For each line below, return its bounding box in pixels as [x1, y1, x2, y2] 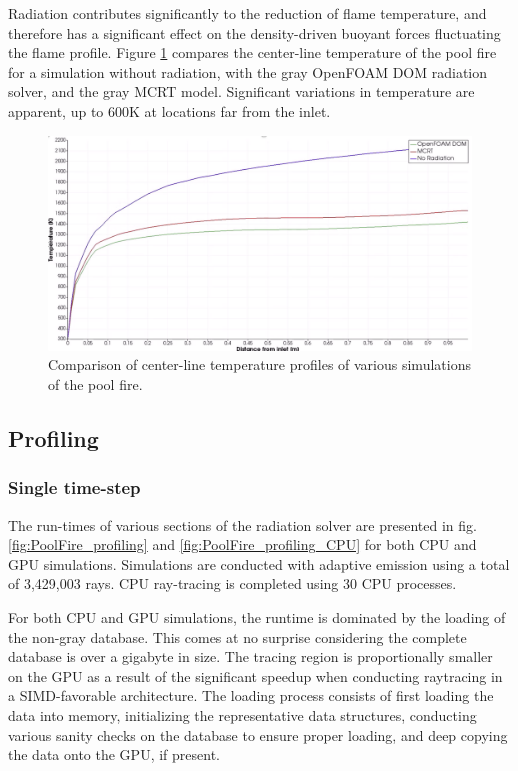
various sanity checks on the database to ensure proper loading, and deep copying [8, 724, 508, 745]
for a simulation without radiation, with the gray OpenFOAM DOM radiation [8, 61, 488, 82]
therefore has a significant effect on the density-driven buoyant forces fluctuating [8, 22, 501, 43]
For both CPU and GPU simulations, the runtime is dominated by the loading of [8, 607, 506, 628]
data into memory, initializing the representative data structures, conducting [8, 705, 477, 725]
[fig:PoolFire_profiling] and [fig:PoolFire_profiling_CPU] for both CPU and [8, 534, 477, 555]
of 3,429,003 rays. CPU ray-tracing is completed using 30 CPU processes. [8, 573, 457, 594]
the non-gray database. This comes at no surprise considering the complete [8, 626, 467, 647]
